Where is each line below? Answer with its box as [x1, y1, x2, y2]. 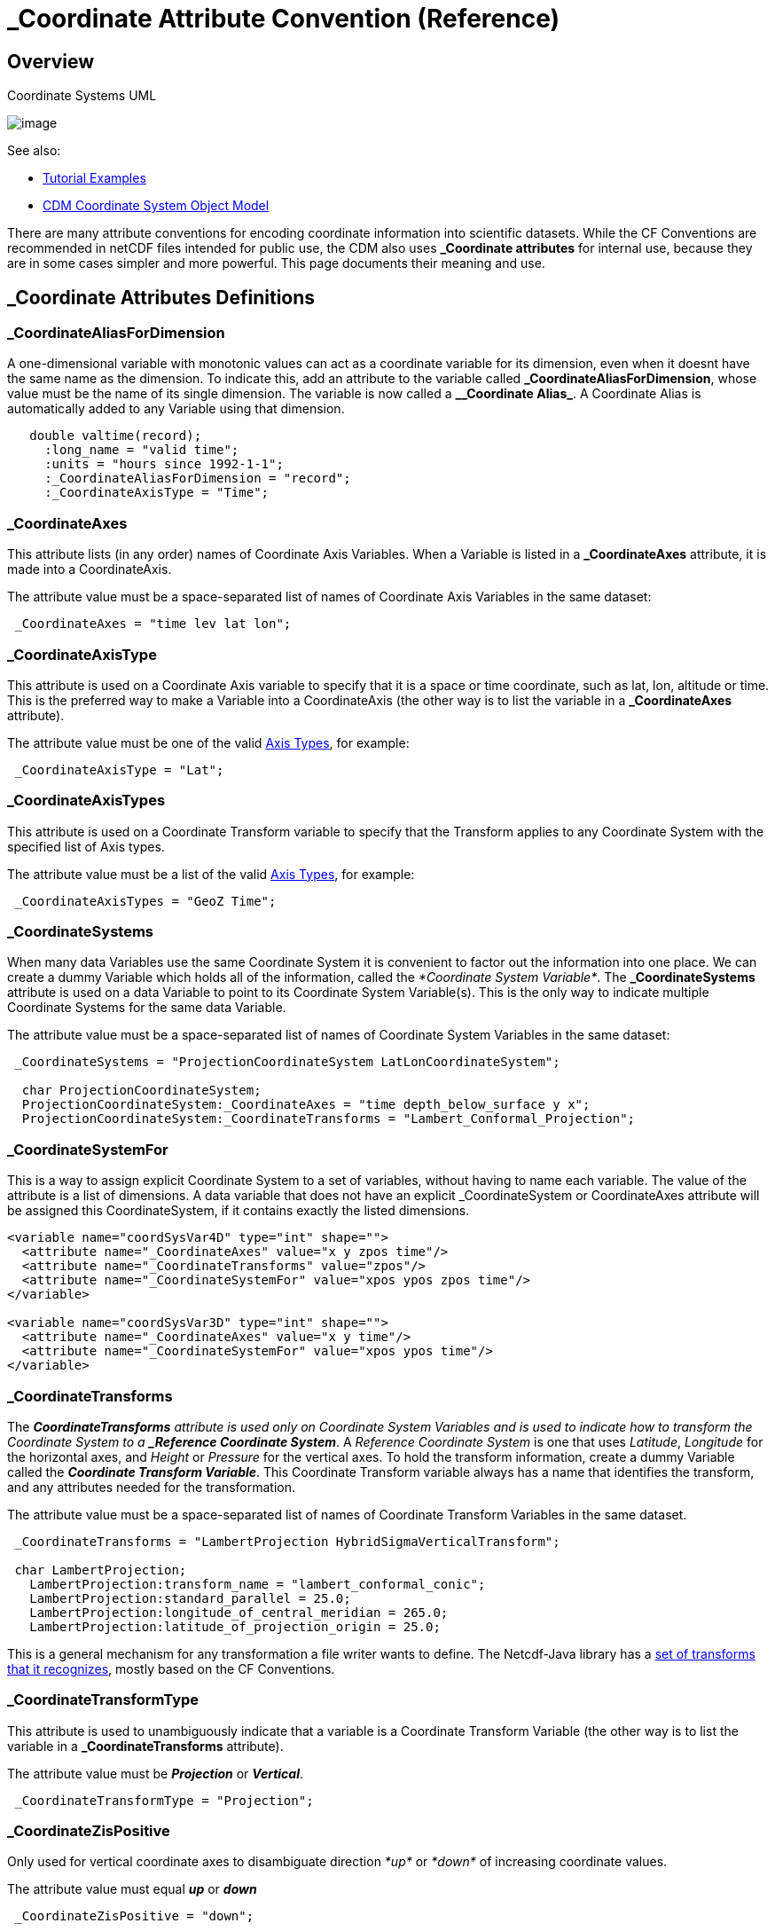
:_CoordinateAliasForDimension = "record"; [44, 471, 351, 486]
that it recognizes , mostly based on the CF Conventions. [7, 1660, 335, 1676]
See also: [7, 143, 61, 159]
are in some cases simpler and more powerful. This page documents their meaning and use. [7, 255, 545, 271]
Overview [7, 50, 95, 73]
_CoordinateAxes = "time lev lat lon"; [14, 616, 292, 632]
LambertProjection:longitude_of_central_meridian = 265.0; [29, 1605, 449, 1620]
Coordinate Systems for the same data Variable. [7, 1000, 286, 1016]
